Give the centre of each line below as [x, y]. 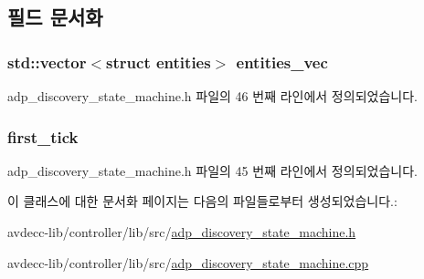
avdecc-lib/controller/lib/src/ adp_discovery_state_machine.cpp [188, 262]
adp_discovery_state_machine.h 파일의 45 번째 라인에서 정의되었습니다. [212, 170]
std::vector [47, 62]
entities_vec [282, 62]
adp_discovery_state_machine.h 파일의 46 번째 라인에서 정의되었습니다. [212, 96]
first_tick [43, 136]
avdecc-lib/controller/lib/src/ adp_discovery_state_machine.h [182, 232]
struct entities [159, 62]
